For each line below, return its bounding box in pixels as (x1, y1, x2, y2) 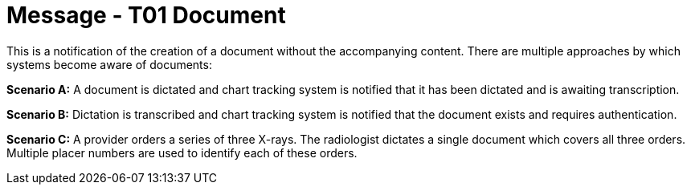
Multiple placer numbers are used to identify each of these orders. (6, 145, 358, 160)
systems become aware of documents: (6, 57, 212, 71)
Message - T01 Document (6, 2, 286, 29)
